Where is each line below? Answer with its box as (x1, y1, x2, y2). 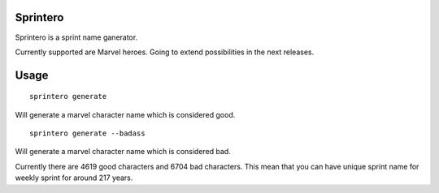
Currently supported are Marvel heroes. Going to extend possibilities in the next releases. (15, 47, 315, 57)
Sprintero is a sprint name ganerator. (15, 32, 138, 42)
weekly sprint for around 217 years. (15, 173, 133, 182)
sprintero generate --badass (29, 129, 146, 138)
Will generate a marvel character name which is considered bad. (15, 147, 231, 157)
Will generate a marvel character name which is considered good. (15, 109, 236, 119)
